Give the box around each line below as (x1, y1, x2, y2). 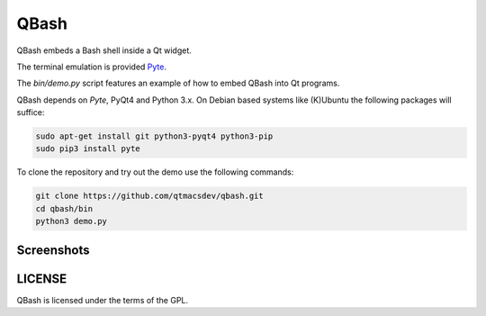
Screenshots (16, 242, 90, 257)
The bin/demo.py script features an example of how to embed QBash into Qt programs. (16, 77, 340, 89)
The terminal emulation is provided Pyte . (16, 61, 166, 72)
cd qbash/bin (35, 203, 94, 213)
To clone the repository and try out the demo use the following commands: (16, 167, 294, 177)
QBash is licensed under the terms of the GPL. (16, 294, 189, 305)
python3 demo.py (35, 216, 108, 227)
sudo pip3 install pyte (35, 144, 141, 154)
